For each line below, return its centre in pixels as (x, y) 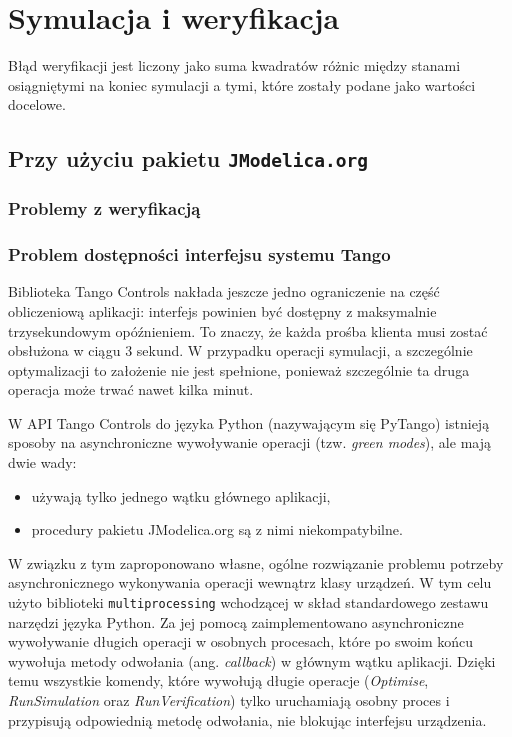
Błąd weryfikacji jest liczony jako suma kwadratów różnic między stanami (234, 65)
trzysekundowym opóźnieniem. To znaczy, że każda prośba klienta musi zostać (248, 330)
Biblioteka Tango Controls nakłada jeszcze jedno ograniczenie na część (224, 291)
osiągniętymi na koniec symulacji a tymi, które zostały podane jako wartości (242, 84)
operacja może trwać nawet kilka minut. (131, 389)
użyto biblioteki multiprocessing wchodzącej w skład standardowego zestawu (248, 602)
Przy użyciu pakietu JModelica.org (188, 158)
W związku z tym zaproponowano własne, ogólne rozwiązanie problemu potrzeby (256, 562)
